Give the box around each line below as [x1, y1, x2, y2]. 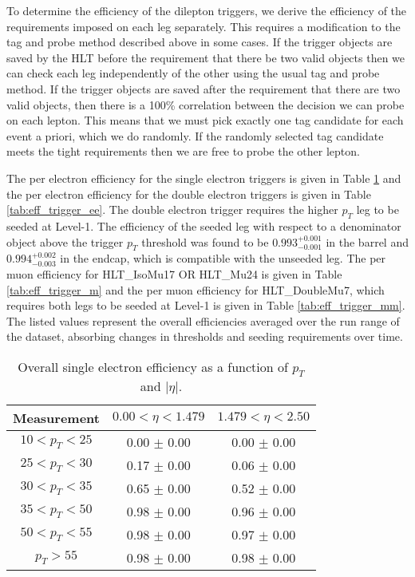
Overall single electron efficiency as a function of [18, 357, 288, 376]
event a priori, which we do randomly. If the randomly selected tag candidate [6, 127, 384, 144]
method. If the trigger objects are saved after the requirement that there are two [6, 80, 401, 97]
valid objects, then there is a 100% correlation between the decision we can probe [6, 96, 405, 113]
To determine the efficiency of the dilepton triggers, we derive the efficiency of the [6, 2, 407, 18]
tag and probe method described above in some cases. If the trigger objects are [6, 34, 393, 50]
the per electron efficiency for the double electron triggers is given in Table [6, 185, 371, 202]
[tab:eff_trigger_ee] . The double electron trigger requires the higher [6, 201, 338, 218]
